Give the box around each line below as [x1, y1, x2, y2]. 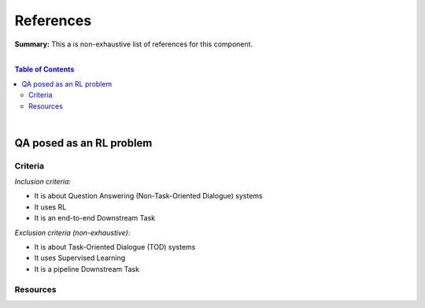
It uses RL [34, 202, 67, 212]
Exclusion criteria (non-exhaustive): [14, 228, 131, 237]
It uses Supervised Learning [34, 253, 126, 263]
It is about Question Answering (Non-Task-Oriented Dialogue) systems [34, 191, 263, 201]
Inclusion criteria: [14, 177, 71, 187]
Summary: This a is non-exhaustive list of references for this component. [14, 39, 253, 49]
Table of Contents [14, 65, 75, 74]
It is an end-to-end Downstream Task [34, 213, 156, 223]
